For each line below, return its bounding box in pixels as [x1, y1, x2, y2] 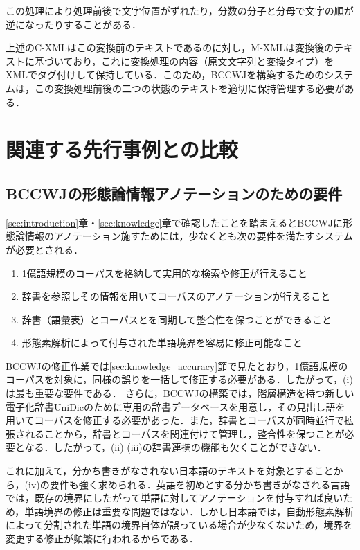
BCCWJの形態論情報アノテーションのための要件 [6, 182, 343, 204]
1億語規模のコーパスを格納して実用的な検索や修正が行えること [21, 265, 307, 280]
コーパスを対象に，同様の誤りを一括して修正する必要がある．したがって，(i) [6, 372, 353, 387]
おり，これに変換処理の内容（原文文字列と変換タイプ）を [73, 53, 334, 68]
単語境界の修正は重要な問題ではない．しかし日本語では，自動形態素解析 [24, 504, 354, 518]
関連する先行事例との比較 [6, 135, 238, 163]
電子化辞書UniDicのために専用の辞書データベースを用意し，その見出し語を [6, 399, 345, 414]
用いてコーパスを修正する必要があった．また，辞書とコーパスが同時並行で [6, 413, 345, 427]
